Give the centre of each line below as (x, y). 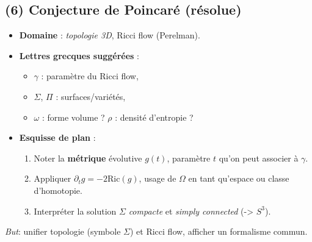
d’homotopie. (58, 190)
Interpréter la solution (75, 211)
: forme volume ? (73, 117)
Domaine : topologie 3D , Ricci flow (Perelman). (110, 35)
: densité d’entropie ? (154, 117)
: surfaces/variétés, (91, 96)
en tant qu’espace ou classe (239, 178)
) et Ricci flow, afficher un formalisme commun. (219, 231)
